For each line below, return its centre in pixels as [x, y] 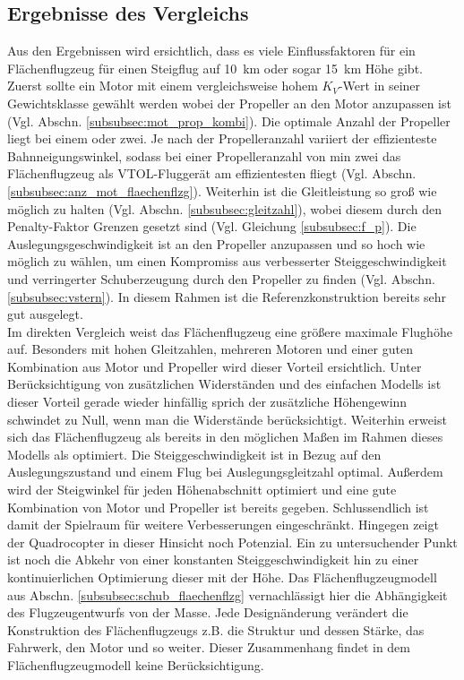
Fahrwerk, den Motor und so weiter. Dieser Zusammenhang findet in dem [209, 647]
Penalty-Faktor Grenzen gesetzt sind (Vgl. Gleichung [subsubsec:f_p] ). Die [212, 226]
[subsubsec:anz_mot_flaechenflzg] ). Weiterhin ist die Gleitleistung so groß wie [222, 190]
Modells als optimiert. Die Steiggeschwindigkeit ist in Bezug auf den [194, 454]
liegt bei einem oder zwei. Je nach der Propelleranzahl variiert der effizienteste [222, 138]
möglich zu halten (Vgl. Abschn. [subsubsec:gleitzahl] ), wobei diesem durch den [225, 208]
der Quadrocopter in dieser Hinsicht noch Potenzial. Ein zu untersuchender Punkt [232, 542]
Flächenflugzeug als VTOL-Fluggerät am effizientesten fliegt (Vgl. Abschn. [212, 173]
